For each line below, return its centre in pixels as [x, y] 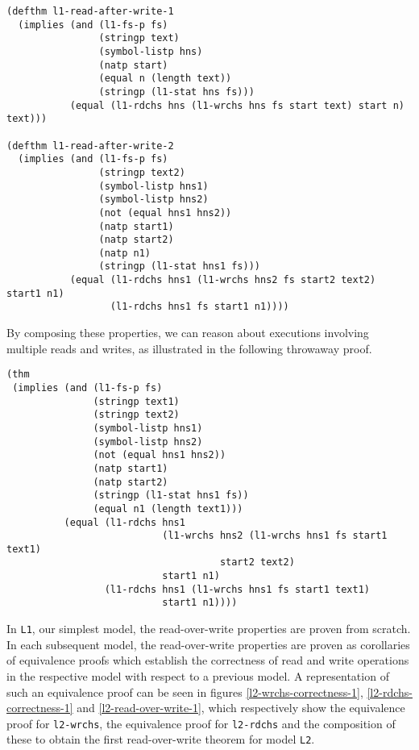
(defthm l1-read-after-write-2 [90, 146]
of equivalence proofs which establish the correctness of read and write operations [208, 660]
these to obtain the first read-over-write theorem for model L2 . [161, 739]
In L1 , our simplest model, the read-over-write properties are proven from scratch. [209, 629]
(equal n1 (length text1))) [168, 508]
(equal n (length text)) [165, 79]
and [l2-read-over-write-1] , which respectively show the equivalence [241, 708]
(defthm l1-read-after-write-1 [90, 11]
